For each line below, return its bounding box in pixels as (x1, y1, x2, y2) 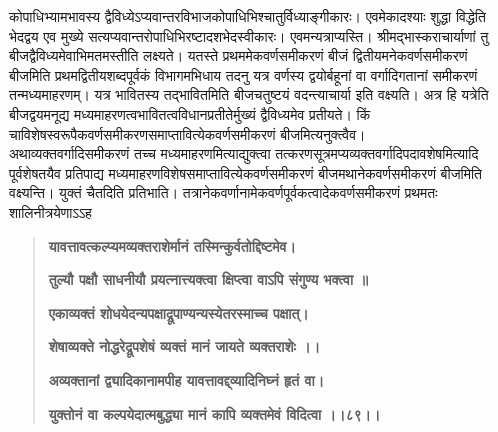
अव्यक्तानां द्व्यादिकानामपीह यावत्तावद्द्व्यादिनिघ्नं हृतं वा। (48, 369, 325, 390)
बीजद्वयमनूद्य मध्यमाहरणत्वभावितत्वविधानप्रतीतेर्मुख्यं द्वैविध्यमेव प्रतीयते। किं (9, 103, 371, 124)
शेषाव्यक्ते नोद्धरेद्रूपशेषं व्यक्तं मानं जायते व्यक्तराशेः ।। (48, 336, 321, 357)
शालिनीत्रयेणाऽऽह (9, 201, 92, 222)
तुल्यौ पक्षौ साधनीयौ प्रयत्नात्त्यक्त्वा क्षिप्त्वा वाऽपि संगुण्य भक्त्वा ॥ (48, 269, 368, 290)
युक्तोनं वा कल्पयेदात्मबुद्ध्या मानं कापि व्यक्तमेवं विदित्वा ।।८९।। (48, 403, 381, 424)
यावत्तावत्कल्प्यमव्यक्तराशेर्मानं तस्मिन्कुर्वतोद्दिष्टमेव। (48, 235, 296, 256)
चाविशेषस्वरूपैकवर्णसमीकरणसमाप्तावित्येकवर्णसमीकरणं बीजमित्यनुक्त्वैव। (9, 123, 366, 144)
